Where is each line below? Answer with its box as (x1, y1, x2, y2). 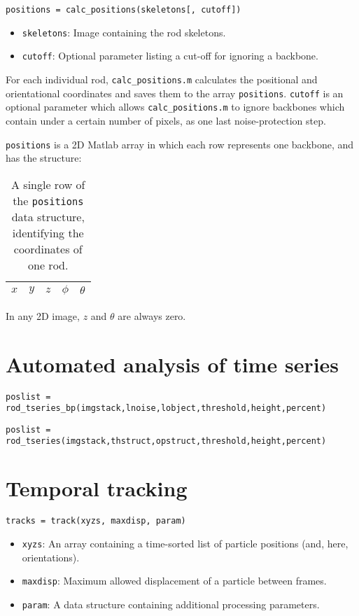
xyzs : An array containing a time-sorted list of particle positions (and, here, (22, 535, 349, 550)
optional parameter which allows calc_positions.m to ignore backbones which (6, 99, 345, 114)
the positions (13, 192, 84, 209)
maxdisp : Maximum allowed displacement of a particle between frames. (22, 573, 327, 588)
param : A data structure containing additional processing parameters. (22, 596, 320, 611)
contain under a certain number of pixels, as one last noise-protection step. (6, 113, 326, 127)
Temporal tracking (6, 474, 188, 503)
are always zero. (118, 308, 186, 323)
